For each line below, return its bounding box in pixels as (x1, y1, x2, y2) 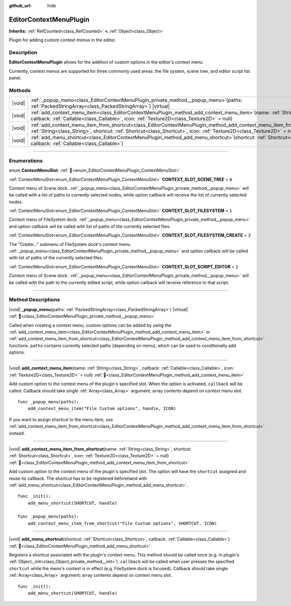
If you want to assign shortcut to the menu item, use (9, 416, 113, 422)
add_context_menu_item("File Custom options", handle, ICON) (27, 406, 177, 411)
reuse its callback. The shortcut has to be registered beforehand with (9, 475, 147, 481)
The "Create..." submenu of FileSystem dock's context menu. (9, 241, 131, 247)
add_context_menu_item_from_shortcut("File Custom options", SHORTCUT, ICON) (27, 521, 217, 526)
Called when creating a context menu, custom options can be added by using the (9, 322, 172, 328)
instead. (9, 430, 25, 436)
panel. (9, 75, 22, 81)
